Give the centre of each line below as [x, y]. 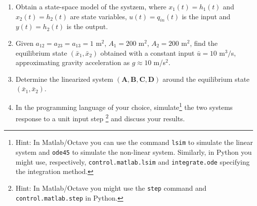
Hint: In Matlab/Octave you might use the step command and [111, 188]
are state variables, [98, 16]
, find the [204, 43]
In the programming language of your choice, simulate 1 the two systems [124, 106]
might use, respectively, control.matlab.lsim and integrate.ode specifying [133, 161]
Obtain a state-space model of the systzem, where [91, 6]
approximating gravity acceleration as [73, 62]
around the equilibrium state [206, 79]
